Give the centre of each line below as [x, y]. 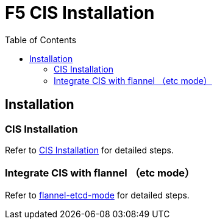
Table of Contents [41, 40]
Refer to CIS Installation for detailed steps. [90, 150]
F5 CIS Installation [80, 13]
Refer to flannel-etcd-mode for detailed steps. [97, 195]
